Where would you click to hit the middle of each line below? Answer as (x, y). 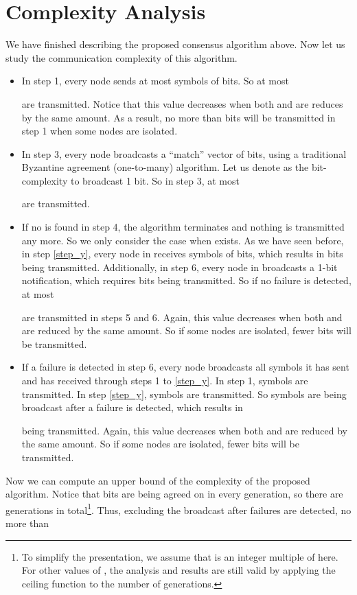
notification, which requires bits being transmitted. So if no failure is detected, (186, 280)
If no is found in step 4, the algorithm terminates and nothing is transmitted (183, 227)
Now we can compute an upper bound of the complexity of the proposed (158, 480)
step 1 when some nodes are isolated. (100, 131)
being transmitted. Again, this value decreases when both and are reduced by (184, 430)
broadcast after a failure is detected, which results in (132, 407)
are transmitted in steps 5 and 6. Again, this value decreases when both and (182, 317)
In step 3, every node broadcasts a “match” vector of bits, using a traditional (184, 153)
